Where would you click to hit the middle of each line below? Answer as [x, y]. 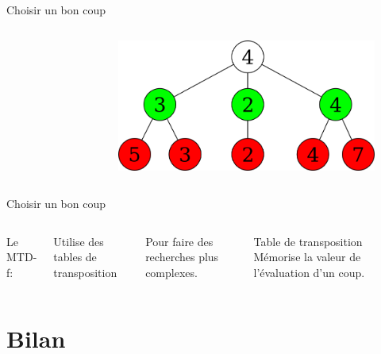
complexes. [171, 273]
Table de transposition [308, 241]
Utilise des [79, 241]
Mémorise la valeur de [307, 257]
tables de [75, 257]
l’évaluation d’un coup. [309, 273]
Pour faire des [179, 241]
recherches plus [182, 257]
